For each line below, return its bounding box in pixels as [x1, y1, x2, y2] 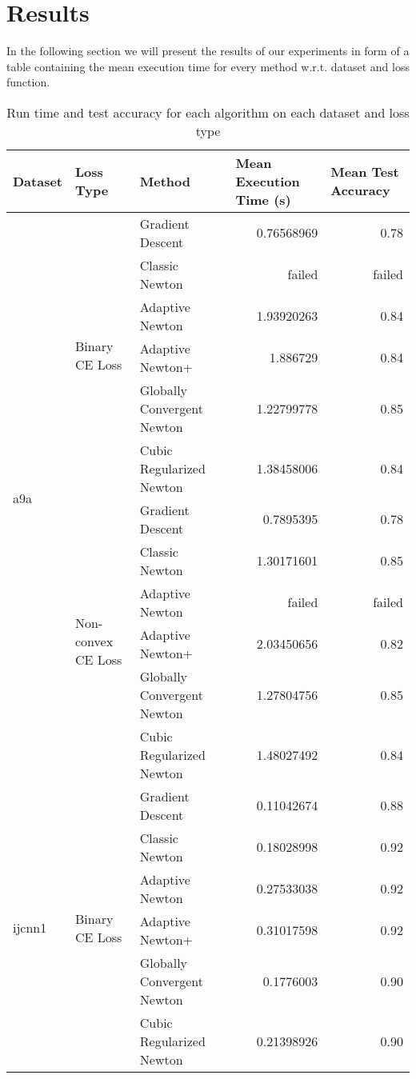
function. [6, 74, 50, 90]
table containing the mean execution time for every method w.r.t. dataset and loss [6, 58, 410, 74]
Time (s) [235, 190, 291, 209]
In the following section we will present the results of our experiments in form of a [6, 42, 410, 59]
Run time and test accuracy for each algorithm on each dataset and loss [6, 102, 410, 122]
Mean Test [330, 162, 399, 182]
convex [75, 632, 114, 651]
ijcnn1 [13, 918, 47, 937]
